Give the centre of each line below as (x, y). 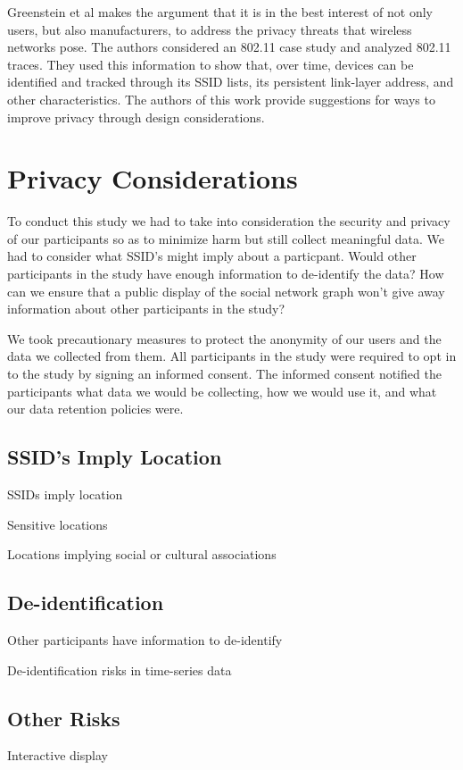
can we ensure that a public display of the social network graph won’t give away (226, 291)
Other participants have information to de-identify (145, 640)
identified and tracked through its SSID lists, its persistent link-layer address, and (231, 82)
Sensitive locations (58, 524)
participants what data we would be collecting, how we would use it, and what (222, 391)
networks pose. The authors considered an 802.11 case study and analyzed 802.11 (229, 47)
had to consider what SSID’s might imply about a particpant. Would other (212, 256)
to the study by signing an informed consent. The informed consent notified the (224, 374)
